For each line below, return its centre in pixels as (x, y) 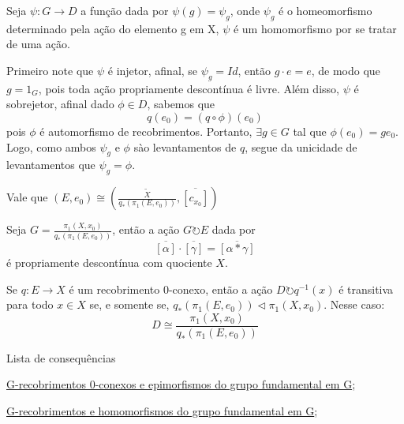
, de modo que (346, 70)
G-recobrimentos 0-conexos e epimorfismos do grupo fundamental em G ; (181, 384)
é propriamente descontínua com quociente (109, 262)
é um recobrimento (114, 289)
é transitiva (366, 289)
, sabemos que (181, 104)
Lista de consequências (61, 357)
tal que (310, 131)
